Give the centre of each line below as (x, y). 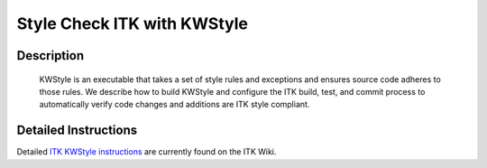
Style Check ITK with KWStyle (132, 23)
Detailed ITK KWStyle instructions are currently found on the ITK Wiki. (147, 152)
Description (51, 56)
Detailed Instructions (77, 131)
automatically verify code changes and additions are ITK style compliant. (175, 105)
